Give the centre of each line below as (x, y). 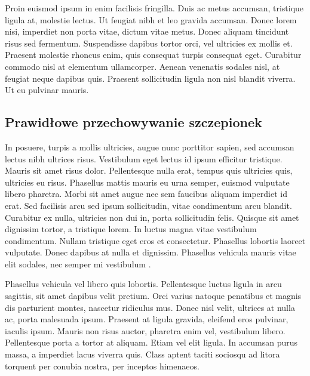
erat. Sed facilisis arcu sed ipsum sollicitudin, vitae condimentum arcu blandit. (148, 205)
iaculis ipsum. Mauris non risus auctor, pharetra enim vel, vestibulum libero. (145, 330)
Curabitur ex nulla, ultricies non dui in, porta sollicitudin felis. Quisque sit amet (152, 217)
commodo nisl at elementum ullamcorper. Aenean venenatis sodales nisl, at (142, 66)
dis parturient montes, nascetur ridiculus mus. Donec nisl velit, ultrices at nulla (150, 307)
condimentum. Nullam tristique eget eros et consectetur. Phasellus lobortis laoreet (155, 240)
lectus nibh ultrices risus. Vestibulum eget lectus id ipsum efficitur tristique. (144, 158)
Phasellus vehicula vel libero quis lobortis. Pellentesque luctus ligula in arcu (143, 284)
